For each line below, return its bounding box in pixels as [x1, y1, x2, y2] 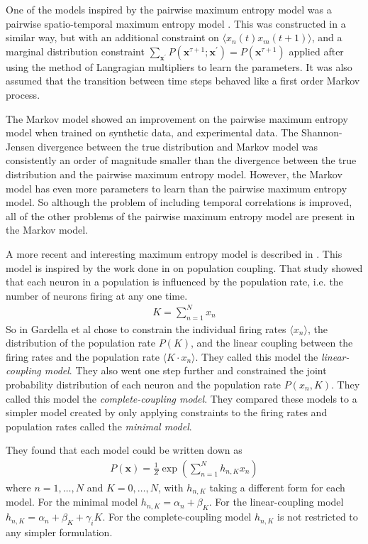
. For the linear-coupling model [208, 494, 344, 509]
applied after [289, 43, 344, 58]
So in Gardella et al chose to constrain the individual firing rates [6, 321, 286, 336]
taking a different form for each [209, 479, 345, 494]
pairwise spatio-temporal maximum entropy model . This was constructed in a [6, 16, 346, 31]
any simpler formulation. [6, 525, 113, 540]
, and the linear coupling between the [191, 335, 353, 350]
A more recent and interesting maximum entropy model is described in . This [6, 246, 342, 261]
